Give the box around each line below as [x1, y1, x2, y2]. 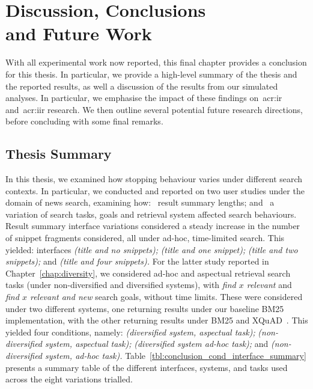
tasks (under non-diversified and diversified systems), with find [5, 278, 236, 291]
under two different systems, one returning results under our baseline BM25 [5, 302, 284, 314]
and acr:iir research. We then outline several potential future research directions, [5, 103, 303, 115]
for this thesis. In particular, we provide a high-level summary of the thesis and [5, 67, 297, 80]
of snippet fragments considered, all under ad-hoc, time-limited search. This [5, 231, 285, 244]
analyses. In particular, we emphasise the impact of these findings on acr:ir [5, 91, 282, 104]
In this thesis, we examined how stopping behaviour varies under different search [5, 173, 303, 185]
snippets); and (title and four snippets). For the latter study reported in [5, 255, 269, 268]
